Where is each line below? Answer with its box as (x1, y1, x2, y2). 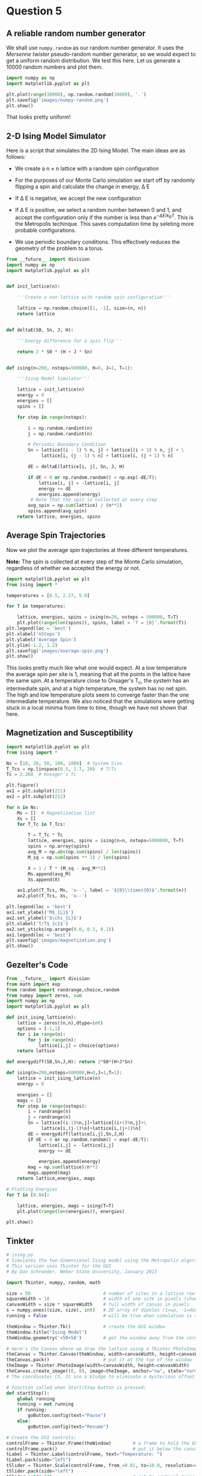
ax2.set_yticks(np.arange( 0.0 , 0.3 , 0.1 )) (6, 926, 114, 932)
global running (17, 1395, 55, 1402)
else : (17, 1418, 31, 1424)
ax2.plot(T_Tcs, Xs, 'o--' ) (17, 893, 87, 899)
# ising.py (6, 1252, 34, 1258)
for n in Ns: (6, 804, 39, 810)
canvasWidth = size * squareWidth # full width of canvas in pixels (6, 1301, 189, 1307)
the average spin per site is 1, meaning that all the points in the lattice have (6, 671, 191, 678)
